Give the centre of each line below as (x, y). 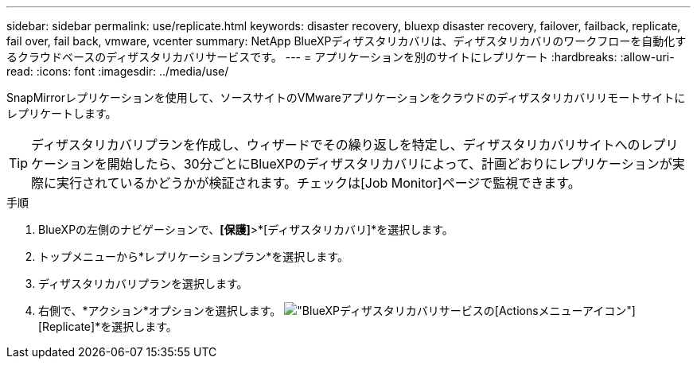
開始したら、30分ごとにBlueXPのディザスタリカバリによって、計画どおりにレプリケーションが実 (396, 164)
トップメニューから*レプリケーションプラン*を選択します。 (193, 256)
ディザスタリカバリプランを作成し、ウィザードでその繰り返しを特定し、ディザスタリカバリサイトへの (336, 145)
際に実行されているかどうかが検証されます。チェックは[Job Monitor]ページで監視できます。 (306, 183)
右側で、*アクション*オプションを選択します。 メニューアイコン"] (337, 311)
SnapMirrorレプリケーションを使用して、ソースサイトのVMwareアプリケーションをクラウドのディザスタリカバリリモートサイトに (346, 97)
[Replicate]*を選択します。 (108, 326)
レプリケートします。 (62, 113)
